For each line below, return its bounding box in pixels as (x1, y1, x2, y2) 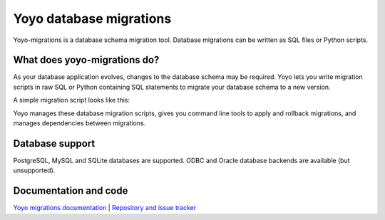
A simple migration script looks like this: (13, 96, 130, 105)
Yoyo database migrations (13, 11, 172, 26)
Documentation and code (13, 185, 128, 197)
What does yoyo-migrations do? (13, 54, 160, 66)
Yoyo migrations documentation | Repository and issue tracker (13, 204, 196, 212)
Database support (13, 137, 96, 150)
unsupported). (13, 166, 56, 174)
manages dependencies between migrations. (13, 119, 146, 127)
